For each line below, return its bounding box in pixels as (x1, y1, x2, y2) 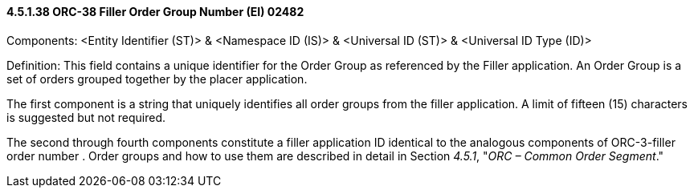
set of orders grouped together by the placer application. (6, 71, 308, 86)
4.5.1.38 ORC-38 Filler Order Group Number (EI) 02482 (6, 5, 304, 18)
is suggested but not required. (6, 110, 166, 124)
